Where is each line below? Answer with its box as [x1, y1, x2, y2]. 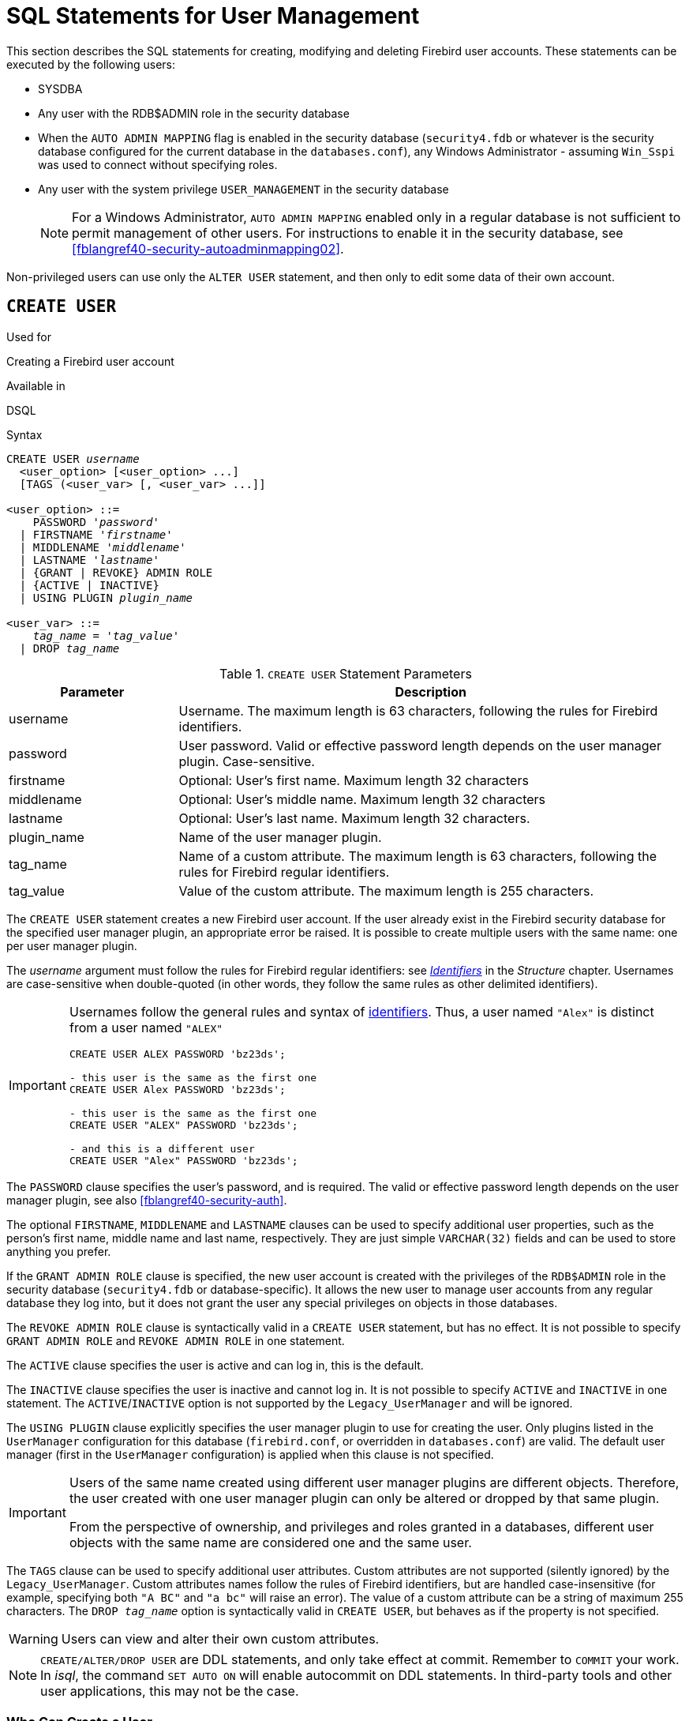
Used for [6, 329, 51, 344]
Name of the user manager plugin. [178, 829, 382, 845]
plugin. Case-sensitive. [178, 753, 315, 769]
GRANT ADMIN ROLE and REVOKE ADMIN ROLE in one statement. [6, 1333, 345, 1347]
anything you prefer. [6, 1244, 111, 1258]
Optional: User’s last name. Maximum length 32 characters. [178, 810, 530, 826]
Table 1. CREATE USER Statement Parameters [219, 665, 472, 682]
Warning [9, 1630, 58, 1647]
